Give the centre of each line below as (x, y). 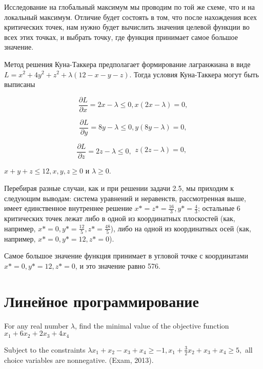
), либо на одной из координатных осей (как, (181, 228)
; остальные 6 (219, 208)
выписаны (20, 84)
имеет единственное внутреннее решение (68, 208)
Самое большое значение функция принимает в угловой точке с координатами (126, 256)
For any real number (36, 325)
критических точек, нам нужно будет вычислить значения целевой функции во (127, 27)
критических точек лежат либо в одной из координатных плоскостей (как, (120, 218)
